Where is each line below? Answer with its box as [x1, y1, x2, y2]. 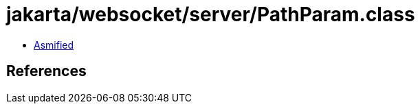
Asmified [34, 38, 74, 51]
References [6, 62, 87, 80]
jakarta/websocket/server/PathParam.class [6, 3, 415, 26]
